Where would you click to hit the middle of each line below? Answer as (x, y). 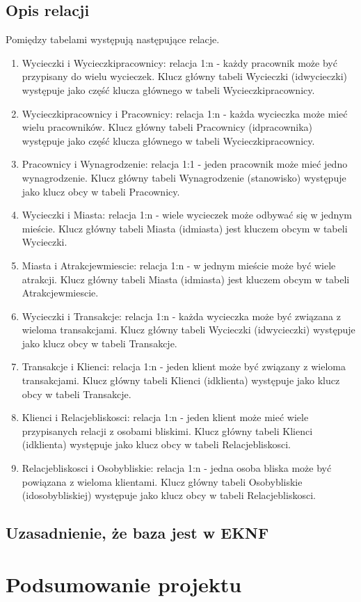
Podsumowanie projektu (124, 584)
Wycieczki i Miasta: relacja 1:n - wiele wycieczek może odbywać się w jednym (187, 215)
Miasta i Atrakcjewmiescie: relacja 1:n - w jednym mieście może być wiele (179, 265)
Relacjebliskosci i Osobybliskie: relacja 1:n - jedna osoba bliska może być (177, 468)
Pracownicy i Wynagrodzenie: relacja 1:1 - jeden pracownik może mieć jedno (185, 164)
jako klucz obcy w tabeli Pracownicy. (101, 191)
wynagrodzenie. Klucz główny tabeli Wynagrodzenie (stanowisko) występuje (184, 177)
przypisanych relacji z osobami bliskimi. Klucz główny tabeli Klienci (167, 430)
